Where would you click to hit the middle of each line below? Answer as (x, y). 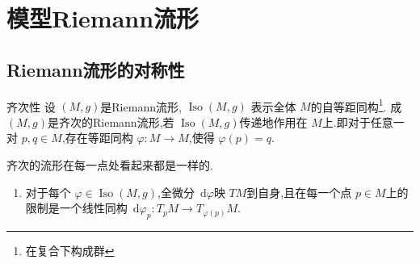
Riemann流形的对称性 (96, 69)
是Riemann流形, (141, 106)
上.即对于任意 (357, 122)
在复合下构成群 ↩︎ (70, 250)
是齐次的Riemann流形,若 (111, 122)
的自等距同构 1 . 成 (356, 105)
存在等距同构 (99, 138)
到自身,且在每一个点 (299, 192)
